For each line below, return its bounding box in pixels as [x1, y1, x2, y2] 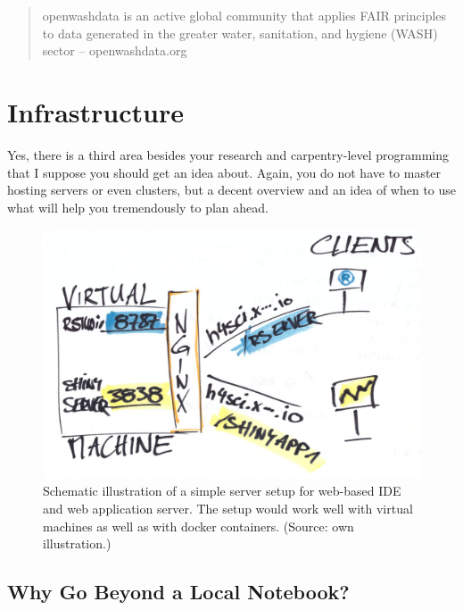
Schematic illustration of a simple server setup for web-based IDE [43, 481, 401, 500]
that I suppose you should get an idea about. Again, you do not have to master [7, 163, 442, 181]
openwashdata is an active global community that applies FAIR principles [42, 6, 447, 24]
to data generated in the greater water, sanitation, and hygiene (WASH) [42, 23, 438, 42]
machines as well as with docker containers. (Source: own [43, 516, 354, 535]
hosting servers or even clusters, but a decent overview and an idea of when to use [7, 180, 457, 199]
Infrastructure [7, 93, 184, 130]
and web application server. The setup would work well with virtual [43, 498, 413, 517]
